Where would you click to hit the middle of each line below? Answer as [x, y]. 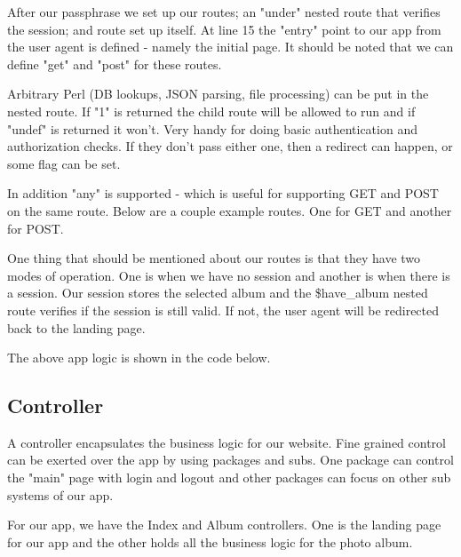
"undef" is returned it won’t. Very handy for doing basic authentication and [212, 128]
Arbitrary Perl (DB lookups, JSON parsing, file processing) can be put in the [218, 94]
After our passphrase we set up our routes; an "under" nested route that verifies [224, 12]
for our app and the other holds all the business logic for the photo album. [210, 541]
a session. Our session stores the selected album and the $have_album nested [218, 293]
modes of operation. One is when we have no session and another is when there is [229, 275]
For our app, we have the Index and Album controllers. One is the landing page [224, 525]
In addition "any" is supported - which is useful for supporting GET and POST [223, 193]
